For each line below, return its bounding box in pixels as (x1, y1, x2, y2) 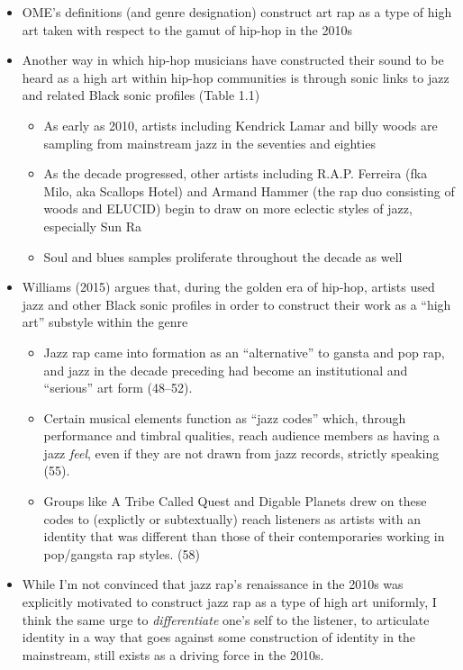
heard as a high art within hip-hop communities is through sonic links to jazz (22, 68, 449, 86)
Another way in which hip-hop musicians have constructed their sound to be (22, 50, 444, 69)
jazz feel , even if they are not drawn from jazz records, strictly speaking (43, 443, 440, 462)
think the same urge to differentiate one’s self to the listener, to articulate (22, 610, 430, 629)
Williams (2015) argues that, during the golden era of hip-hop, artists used (22, 277, 435, 296)
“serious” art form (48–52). (43, 378, 193, 397)
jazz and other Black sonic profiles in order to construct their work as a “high (22, 294, 451, 313)
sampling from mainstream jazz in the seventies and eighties (43, 133, 376, 152)
